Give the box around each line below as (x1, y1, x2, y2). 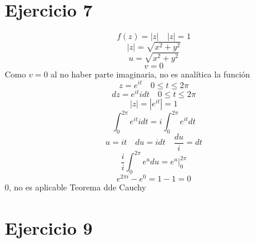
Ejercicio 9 (5, 216, 93, 240)
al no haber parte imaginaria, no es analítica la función (50, 67, 250, 80)
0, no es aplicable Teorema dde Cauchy (5, 181, 146, 193)
